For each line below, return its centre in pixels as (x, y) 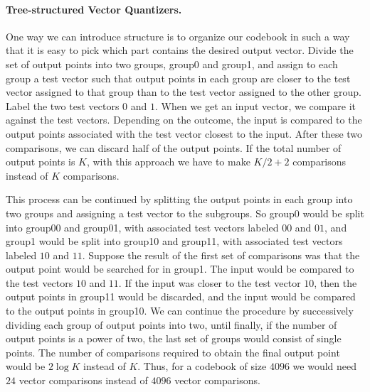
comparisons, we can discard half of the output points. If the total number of (174, 147)
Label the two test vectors (63, 105)
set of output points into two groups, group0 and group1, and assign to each (172, 64)
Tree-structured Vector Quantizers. (94, 9)
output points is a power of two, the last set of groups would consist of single (174, 338)
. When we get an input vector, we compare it (255, 105)
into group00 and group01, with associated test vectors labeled (142, 227)
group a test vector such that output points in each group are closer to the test (178, 78)
